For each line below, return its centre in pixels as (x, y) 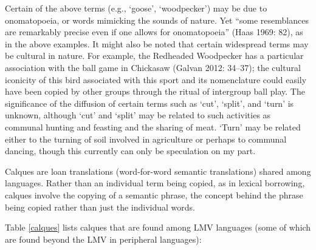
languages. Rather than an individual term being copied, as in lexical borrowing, (155, 183)
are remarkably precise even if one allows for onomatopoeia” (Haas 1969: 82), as (154, 32)
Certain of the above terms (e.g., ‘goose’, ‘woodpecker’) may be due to (136, 8)
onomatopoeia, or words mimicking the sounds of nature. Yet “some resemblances (157, 20)
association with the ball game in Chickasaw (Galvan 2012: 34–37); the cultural (153, 67)
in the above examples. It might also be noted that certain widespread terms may (157, 43)
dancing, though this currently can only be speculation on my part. (130, 151)
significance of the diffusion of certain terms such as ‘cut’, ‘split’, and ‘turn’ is (149, 103)
